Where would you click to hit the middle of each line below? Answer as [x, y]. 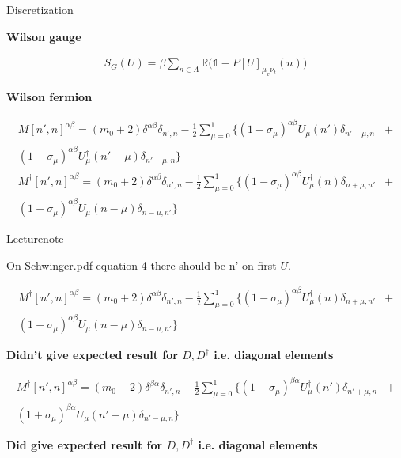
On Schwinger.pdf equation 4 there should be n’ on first [142, 265]
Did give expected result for [85, 444]
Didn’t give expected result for [92, 355]
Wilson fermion [49, 96]
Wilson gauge [44, 36]
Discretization [40, 9]
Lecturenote [35, 238]
